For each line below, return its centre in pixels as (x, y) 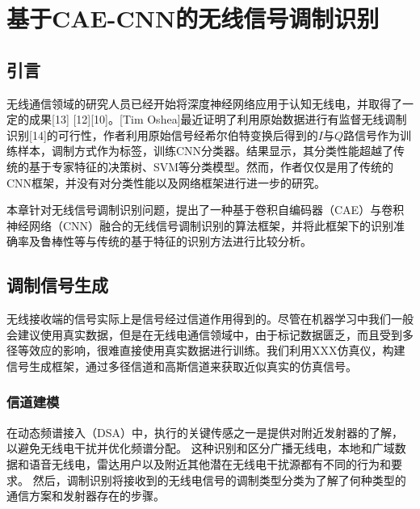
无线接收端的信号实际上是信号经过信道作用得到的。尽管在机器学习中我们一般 (210, 319)
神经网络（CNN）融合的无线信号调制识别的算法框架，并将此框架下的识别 (200, 225)
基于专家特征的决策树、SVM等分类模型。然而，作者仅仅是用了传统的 (211, 166)
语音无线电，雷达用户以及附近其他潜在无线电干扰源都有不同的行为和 (210, 463)
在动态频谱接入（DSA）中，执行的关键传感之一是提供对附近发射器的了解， (205, 432)
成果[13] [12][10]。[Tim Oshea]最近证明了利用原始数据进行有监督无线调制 (218, 119)
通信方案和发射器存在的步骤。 (86, 496)
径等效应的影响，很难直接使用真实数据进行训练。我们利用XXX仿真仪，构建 (206, 350)
